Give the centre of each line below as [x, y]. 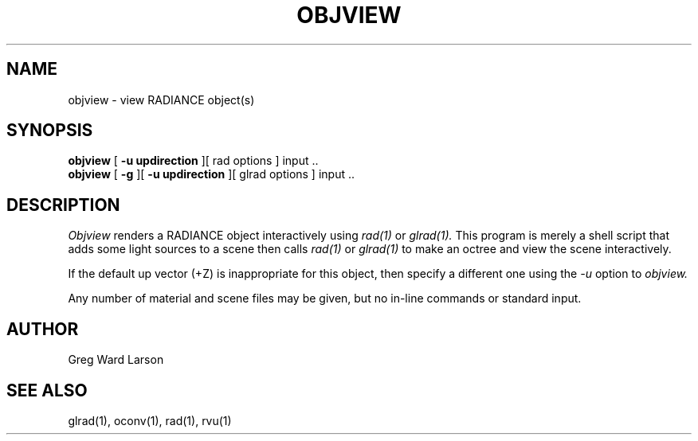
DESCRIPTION [63, 205]
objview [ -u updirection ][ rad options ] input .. [193, 161]
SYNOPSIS [50, 131]
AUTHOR [43, 329]
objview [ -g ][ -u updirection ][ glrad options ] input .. [212, 174]
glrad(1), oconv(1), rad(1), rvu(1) [150, 420]
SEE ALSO [47, 390]
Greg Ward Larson [116, 360]
